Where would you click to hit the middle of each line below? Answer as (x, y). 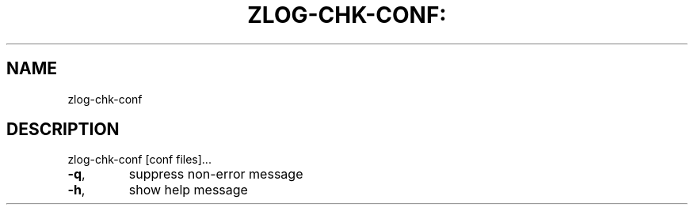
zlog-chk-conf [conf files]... (139, 160)
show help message (188, 190)
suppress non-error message (216, 174)
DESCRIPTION (63, 130)
